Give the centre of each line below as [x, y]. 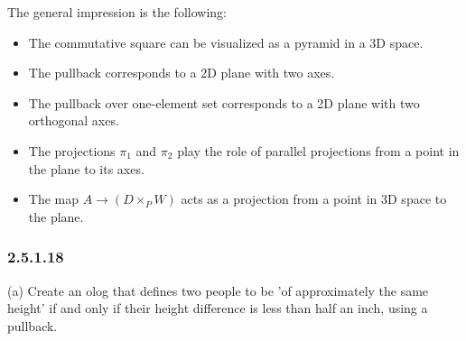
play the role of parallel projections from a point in [318, 150]
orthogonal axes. [74, 120]
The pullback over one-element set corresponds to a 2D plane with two [224, 102]
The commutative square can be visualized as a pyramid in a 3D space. [226, 42]
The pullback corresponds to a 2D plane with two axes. [182, 73]
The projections [72, 150]
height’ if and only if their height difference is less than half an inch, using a [218, 308]
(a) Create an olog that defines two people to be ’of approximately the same [218, 290]
